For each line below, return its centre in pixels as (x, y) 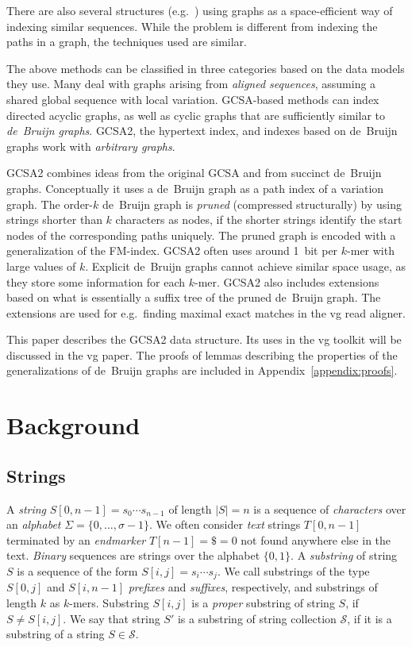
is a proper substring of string (263, 603)
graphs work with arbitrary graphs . (91, 146)
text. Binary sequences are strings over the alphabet (133, 555)
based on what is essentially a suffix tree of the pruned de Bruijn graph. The (194, 297)
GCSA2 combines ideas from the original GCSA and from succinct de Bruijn (194, 173)
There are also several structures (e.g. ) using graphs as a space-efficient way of (200, 10)
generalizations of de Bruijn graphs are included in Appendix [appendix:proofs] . (202, 370)
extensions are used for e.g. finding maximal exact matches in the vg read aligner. (206, 312)
